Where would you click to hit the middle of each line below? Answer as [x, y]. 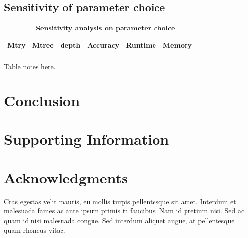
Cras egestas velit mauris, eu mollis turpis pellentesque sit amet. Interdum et [120, 201]
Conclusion [42, 100]
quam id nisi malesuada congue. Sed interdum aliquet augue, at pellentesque [119, 220]
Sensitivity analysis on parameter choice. [107, 28]
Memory [177, 45]
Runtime [141, 45]
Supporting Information [87, 139]
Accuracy [103, 45]
